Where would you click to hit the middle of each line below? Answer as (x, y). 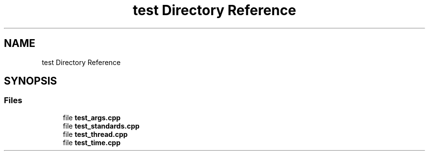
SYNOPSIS (31, 81)
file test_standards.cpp (101, 126)
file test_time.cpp (92, 142)
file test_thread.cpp (95, 134)
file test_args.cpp (92, 117)
